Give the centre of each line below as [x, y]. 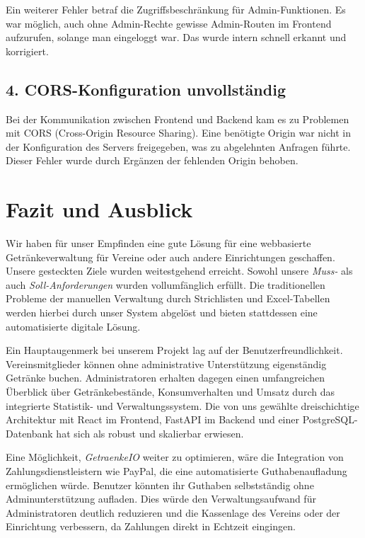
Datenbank [29, 433]
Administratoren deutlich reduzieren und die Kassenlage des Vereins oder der [173, 512]
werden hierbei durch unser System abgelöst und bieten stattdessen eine [162, 313]
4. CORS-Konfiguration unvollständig [146, 89]
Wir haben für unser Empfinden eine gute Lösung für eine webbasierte [158, 243]
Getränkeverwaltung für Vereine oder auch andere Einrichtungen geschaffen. [170, 257]
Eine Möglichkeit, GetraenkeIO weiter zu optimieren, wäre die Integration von [175, 457]
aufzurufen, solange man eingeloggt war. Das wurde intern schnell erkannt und [176, 37]
